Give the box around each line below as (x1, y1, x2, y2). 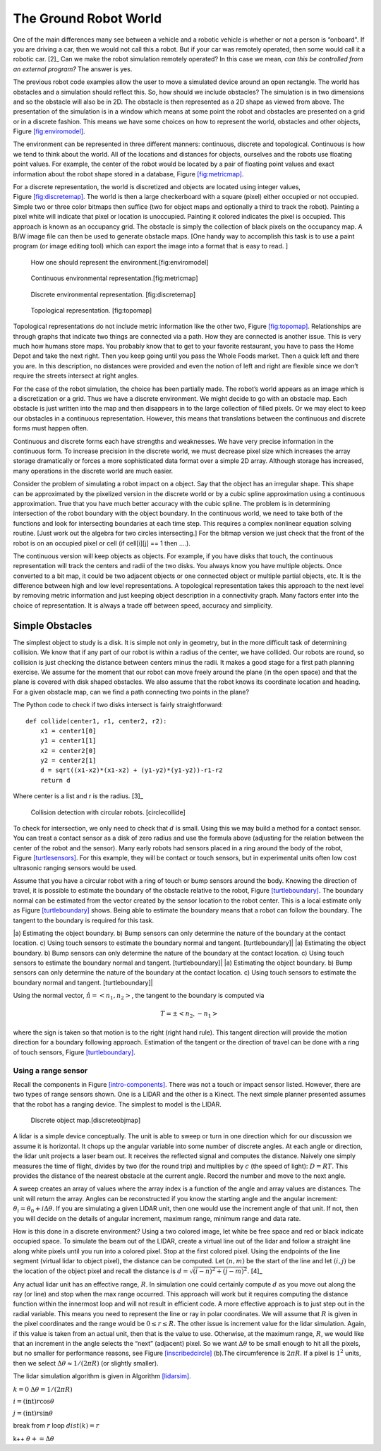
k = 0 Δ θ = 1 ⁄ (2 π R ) (13, 1385, 73, 1393)
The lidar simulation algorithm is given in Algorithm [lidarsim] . (13, 1372, 192, 1380)
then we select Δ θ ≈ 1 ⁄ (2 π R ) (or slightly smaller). (13, 1359, 159, 1367)
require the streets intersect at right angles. (13, 371, 139, 380)
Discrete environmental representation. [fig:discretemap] (30, 290, 196, 299)
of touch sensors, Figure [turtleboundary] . (13, 1048, 135, 1056)
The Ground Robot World (13, 11, 162, 26)
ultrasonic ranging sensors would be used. (13, 863, 138, 872)
